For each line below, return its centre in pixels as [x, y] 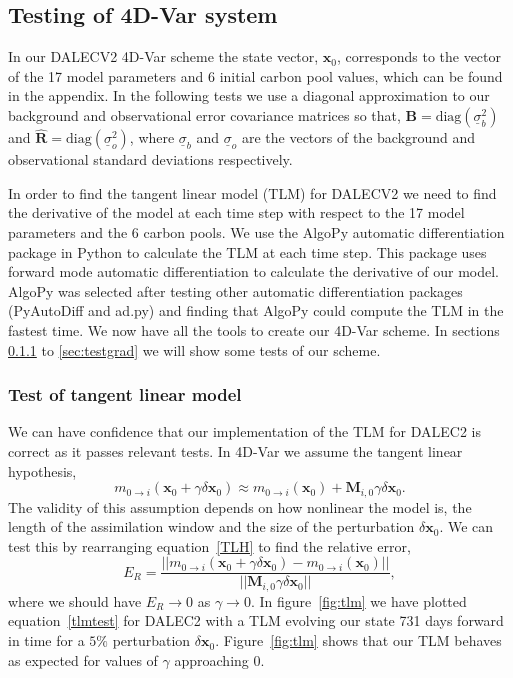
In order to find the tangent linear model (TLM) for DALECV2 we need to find [252, 192]
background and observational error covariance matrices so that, [204, 114]
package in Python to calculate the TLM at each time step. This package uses [247, 251]
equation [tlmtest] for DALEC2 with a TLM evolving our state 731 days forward [256, 620]
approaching [211, 659]
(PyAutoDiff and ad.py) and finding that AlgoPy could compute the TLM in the [256, 310]
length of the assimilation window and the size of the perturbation [211, 526]
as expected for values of [83, 659]
